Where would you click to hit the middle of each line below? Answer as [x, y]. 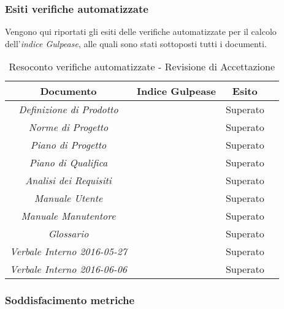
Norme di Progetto [68, 127]
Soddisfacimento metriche [70, 300]
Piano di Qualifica [68, 163]
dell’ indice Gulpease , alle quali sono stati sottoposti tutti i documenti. [136, 43]
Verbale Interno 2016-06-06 [69, 269]
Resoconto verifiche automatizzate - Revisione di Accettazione [142, 67]
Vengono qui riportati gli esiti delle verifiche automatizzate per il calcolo [141, 32]
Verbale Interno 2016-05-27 [69, 251]
